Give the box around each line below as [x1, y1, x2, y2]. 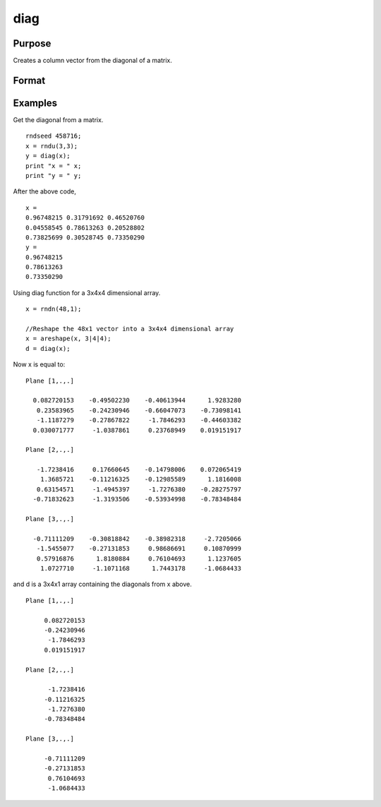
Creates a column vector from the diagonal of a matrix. [13, 56, 173, 65]
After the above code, [13, 187, 77, 196]
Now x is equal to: [13, 360, 66, 369]
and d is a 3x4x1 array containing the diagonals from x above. [13, 580, 192, 589]
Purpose [13, 37, 52, 49]
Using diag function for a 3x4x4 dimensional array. [13, 288, 161, 297]
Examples [13, 97, 58, 109]
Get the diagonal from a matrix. [13, 115, 104, 124]
